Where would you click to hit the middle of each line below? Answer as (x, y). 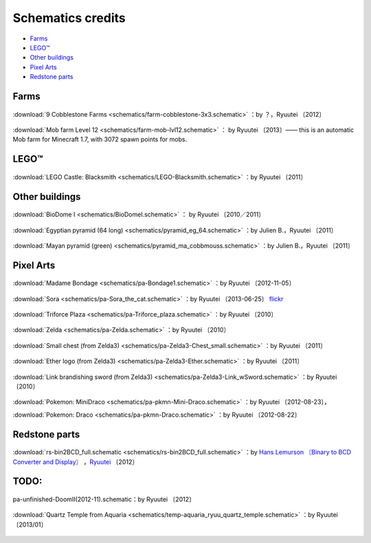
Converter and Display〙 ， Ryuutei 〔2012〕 (76, 462)
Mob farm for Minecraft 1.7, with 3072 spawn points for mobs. (100, 139)
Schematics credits (69, 18)
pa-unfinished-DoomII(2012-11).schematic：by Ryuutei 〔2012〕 (104, 499)
